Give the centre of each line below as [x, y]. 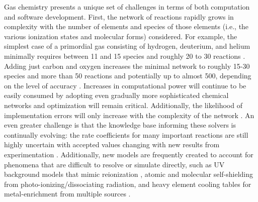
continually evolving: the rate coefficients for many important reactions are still [126, 134]
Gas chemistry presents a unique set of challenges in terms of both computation [127, 7]
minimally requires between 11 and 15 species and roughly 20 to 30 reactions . [125, 56]
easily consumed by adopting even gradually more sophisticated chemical [116, 95]
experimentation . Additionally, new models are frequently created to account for [129, 154]
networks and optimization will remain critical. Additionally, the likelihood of [123, 105]
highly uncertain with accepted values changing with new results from [112, 144]
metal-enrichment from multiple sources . [67, 194]
